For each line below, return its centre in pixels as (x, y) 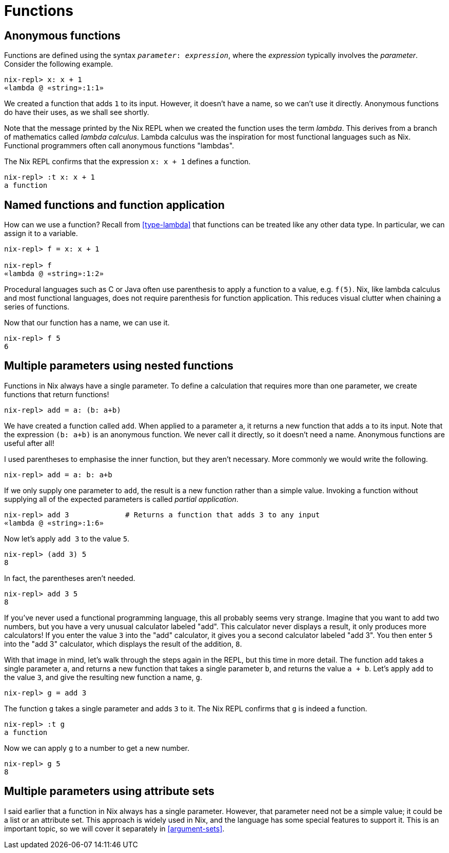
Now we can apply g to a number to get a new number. (97, 748)
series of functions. (37, 307)
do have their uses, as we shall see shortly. (77, 112)
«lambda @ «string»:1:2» (54, 274)
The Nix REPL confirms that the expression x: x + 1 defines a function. (128, 162)
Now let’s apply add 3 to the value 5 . (67, 538)
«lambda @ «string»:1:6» (54, 523)
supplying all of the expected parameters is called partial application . (121, 499)
